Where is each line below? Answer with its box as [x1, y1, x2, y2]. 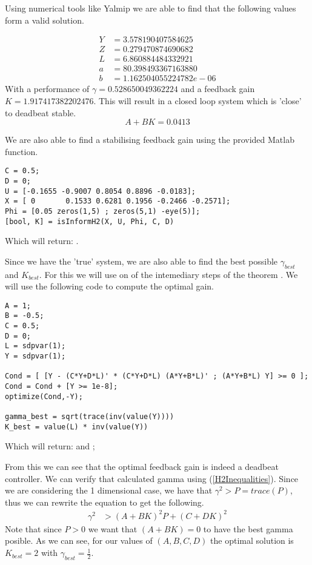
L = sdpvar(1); [5, 342, 66, 351]
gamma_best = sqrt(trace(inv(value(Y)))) [5, 412, 174, 421]
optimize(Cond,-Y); [5, 392, 83, 401]
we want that [88, 522, 138, 535]
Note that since [5, 522, 62, 535]
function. [5, 145, 38, 157]
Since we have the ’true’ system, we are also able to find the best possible [5, 254, 278, 267]
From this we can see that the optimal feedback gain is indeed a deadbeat [5, 460, 279, 472]
